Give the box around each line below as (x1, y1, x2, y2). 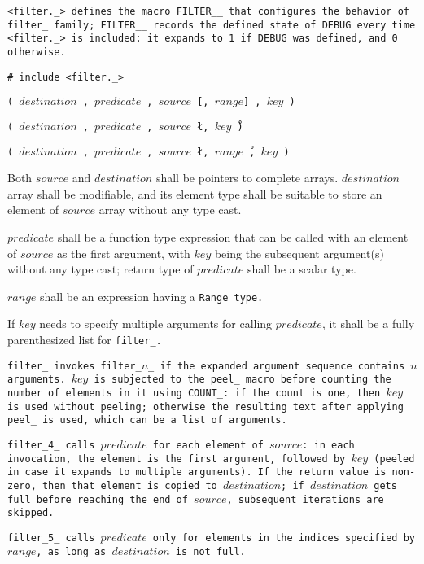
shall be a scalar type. (247, 260, 356, 278)
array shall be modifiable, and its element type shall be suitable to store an (7, 185, 382, 202)
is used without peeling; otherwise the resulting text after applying (7, 400, 404, 413)
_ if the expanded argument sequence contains (148, 360, 405, 372)
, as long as (36, 545, 107, 557)
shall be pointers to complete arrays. (155, 169, 339, 186)
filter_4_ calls (7, 439, 95, 451)
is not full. (175, 545, 246, 557)
